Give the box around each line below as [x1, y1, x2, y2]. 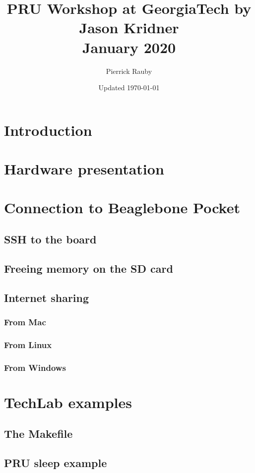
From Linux [4, 338, 52, 351]
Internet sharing [4, 290, 89, 305]
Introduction [4, 119, 92, 140]
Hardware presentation [4, 159, 164, 179]
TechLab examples [4, 392, 132, 412]
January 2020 [82, 37, 176, 57]
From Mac [4, 315, 46, 328]
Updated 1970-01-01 [98, 82, 160, 93]
